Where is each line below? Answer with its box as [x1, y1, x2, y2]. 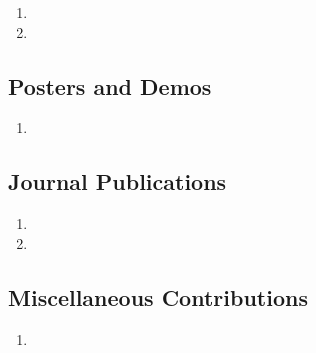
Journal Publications [8, 166, 227, 197]
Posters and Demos [8, 70, 212, 101]
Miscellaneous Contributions [8, 281, 308, 312]
